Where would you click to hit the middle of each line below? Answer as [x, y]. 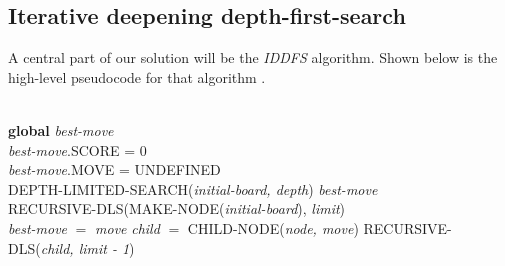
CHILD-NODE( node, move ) [273, 227]
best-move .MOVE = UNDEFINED [114, 169]
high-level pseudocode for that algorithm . [137, 76]
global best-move [61, 129]
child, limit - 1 [85, 247]
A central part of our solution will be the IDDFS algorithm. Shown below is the [253, 57]
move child [127, 227]
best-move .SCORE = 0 [77, 149]
